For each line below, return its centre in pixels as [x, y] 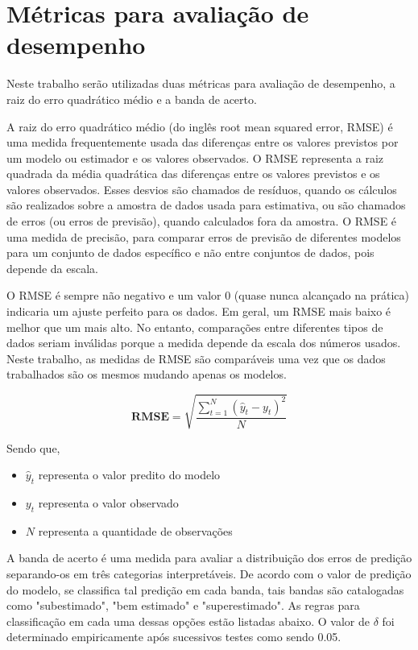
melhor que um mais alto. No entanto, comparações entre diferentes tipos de [195, 327]
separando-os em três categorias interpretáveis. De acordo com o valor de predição [209, 573]
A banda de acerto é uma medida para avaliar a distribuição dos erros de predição [209, 558]
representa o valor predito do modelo [129, 475]
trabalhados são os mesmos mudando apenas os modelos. [147, 374]
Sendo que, [33, 447]
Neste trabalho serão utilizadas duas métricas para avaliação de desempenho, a [201, 83]
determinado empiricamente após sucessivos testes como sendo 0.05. [174, 637]
